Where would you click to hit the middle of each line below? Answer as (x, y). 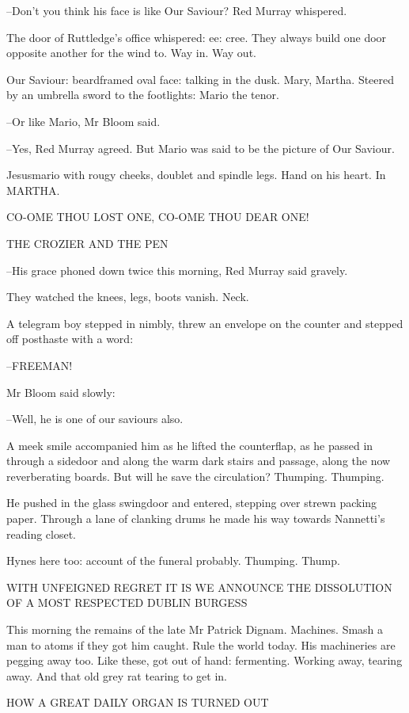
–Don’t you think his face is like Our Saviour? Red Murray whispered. (177, 10)
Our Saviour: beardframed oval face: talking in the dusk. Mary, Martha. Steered (201, 79)
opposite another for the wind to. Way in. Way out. (131, 53)
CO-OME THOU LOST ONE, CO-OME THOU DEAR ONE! (158, 217)
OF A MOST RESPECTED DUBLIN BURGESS (127, 602)
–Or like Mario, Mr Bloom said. (83, 121)
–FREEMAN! (40, 365)
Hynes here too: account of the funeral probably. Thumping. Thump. (173, 560)
